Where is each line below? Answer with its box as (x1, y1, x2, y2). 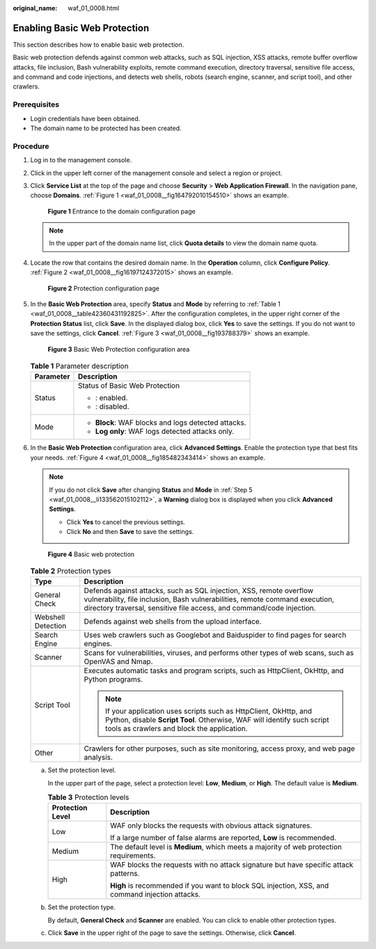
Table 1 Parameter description (30, 361, 129, 371)
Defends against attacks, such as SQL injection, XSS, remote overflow (84, 586, 313, 595)
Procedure (13, 141, 49, 151)
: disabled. (95, 402, 130, 411)
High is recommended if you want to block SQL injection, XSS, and (110, 881, 329, 891)
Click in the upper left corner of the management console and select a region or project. (30, 168, 283, 177)
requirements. (110, 851, 156, 861)
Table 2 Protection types (30, 566, 111, 576)
